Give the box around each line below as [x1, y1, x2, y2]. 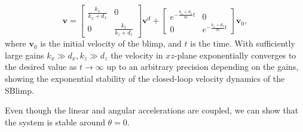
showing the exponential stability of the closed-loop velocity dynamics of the [5, 72, 285, 85]
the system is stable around [5, 115, 105, 128]
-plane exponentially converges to [174, 48, 296, 61]
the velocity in [111, 48, 163, 61]
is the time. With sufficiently [190, 37, 295, 50]
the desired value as [5, 60, 77, 73]
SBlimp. [5, 84, 34, 96]
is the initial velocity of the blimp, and [40, 37, 182, 50]
